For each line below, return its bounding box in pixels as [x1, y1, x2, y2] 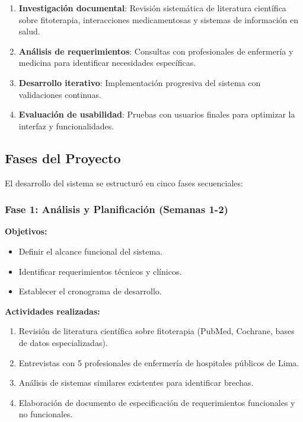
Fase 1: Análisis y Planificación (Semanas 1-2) [5, 202, 228, 217]
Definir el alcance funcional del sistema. [18, 245, 163, 257]
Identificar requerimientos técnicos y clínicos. [18, 265, 182, 277]
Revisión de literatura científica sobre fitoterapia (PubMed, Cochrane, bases [18, 325, 295, 337]
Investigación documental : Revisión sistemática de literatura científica [18, 2, 286, 14]
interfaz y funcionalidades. [18, 119, 114, 132]
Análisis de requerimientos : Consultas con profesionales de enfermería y [18, 45, 294, 57]
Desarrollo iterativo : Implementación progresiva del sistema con [18, 76, 261, 88]
